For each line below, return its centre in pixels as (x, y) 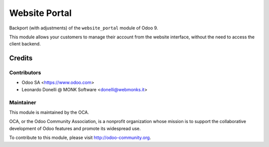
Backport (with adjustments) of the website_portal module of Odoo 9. (84, 28)
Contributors (25, 73)
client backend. (25, 44)
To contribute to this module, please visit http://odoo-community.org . (80, 138)
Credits (21, 58)
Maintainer (23, 102)
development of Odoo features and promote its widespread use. (75, 128)
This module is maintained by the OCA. (49, 113)
